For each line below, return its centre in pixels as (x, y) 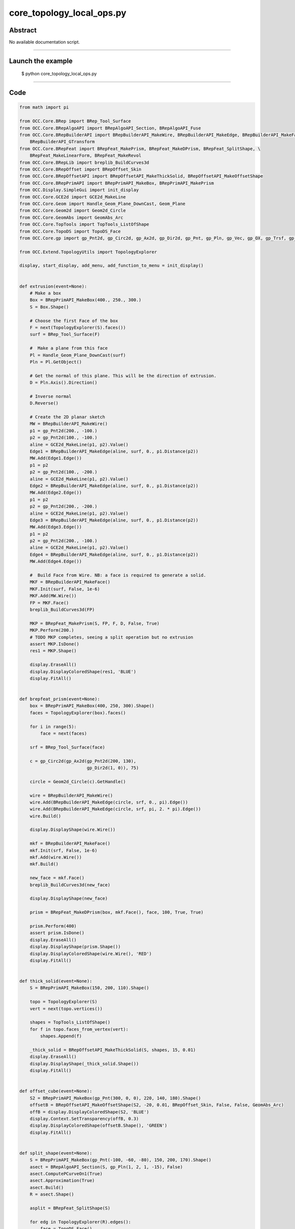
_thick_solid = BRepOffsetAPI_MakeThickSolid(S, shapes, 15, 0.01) (113, 1050)
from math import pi (44, 107)
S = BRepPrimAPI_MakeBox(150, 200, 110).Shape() (89, 988)
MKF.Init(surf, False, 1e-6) (65, 589)
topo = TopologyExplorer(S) (64, 1002)
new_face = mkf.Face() (57, 878)
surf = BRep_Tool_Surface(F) (65, 335)
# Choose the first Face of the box (74, 321)
